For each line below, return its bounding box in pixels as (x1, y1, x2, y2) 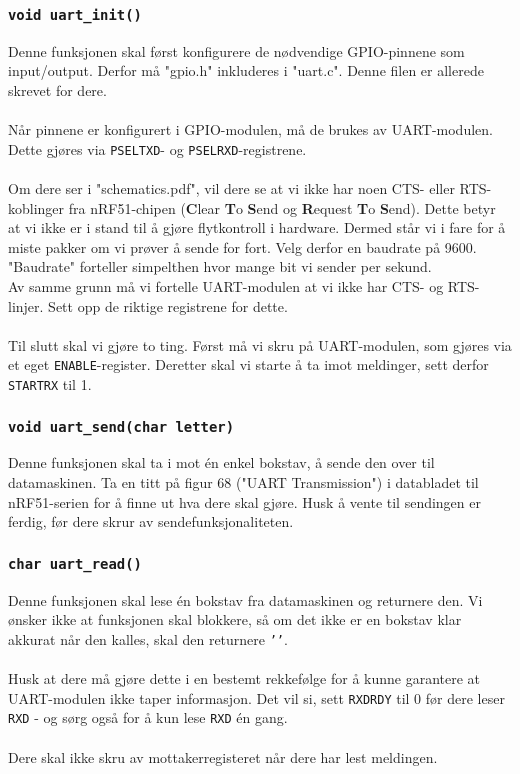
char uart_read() (8, 555, 142, 572)
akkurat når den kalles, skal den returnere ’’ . (8, 628, 288, 649)
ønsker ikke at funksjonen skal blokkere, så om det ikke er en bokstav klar (8, 609, 462, 630)
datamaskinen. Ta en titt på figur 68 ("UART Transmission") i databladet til (8, 472, 479, 493)
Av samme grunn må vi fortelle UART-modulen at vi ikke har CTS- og (8, 275, 444, 296)
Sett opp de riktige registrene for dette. (48, 295, 288, 316)
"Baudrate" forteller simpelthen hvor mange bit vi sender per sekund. (8, 256, 432, 277)
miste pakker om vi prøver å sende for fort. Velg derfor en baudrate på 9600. (8, 236, 477, 257)
